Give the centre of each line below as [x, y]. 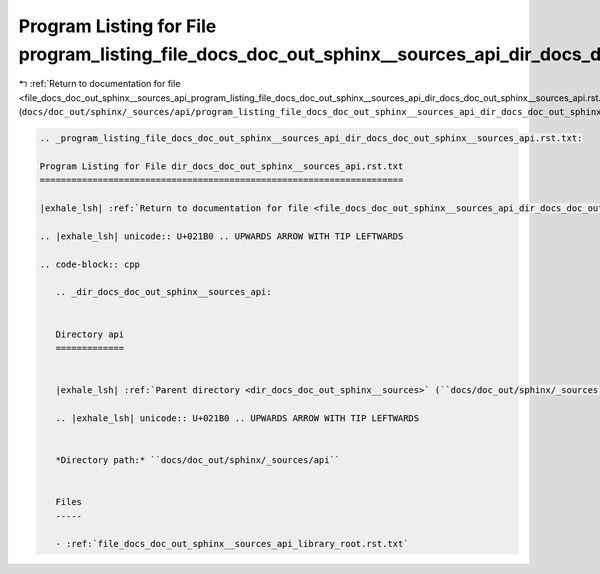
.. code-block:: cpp [89, 264]
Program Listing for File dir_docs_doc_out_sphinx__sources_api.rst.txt [221, 166]
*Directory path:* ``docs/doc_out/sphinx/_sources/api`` [198, 460]
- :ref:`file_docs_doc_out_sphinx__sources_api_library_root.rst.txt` [232, 544]
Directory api [90, 334]
